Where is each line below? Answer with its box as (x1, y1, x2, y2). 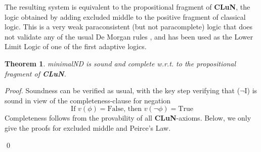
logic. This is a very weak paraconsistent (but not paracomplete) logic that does (5, 21, 253, 32)
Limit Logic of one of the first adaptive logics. (5, 41, 147, 52)
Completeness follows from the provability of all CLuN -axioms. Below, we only (5, 112, 251, 123)
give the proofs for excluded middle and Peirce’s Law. (5, 122, 171, 133)
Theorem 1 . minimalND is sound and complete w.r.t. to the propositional (5, 58, 236, 68)
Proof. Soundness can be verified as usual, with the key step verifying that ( (5, 85, 240, 96)
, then (123, 105, 142, 113)
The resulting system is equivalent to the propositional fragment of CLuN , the (5, 2, 250, 12)
